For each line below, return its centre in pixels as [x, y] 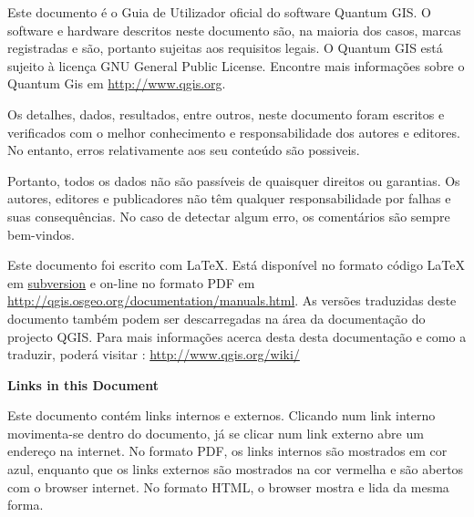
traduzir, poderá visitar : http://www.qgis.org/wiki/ [154, 354]
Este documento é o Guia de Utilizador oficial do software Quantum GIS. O [219, 12]
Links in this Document [83, 384]
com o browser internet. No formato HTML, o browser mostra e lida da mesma [228, 486]
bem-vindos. [41, 234]
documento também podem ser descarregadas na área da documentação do [216, 318]
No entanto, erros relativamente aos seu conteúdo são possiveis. [184, 150]
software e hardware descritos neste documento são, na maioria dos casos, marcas [234, 30]
